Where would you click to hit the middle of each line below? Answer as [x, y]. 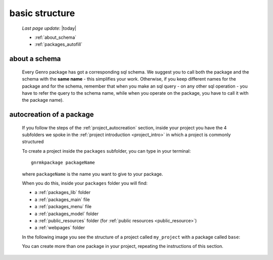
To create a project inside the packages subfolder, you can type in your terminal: [106, 151]
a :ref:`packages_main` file [62, 200]
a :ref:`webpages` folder [60, 228]
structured [33, 142]
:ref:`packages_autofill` [59, 44]
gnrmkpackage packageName [63, 163]
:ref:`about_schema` [56, 37]
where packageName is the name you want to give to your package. [93, 174]
